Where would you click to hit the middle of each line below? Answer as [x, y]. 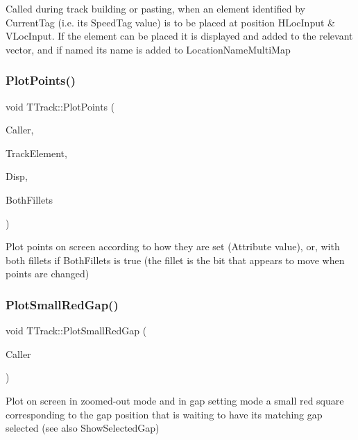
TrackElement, [36, 153]
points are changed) [48, 274]
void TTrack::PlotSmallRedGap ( [76, 331]
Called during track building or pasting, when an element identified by [155, 8]
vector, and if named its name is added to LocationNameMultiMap [148, 49]
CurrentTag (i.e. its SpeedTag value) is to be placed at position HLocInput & [170, 22]
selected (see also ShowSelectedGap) [83, 428]
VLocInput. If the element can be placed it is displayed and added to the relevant [179, 36]
